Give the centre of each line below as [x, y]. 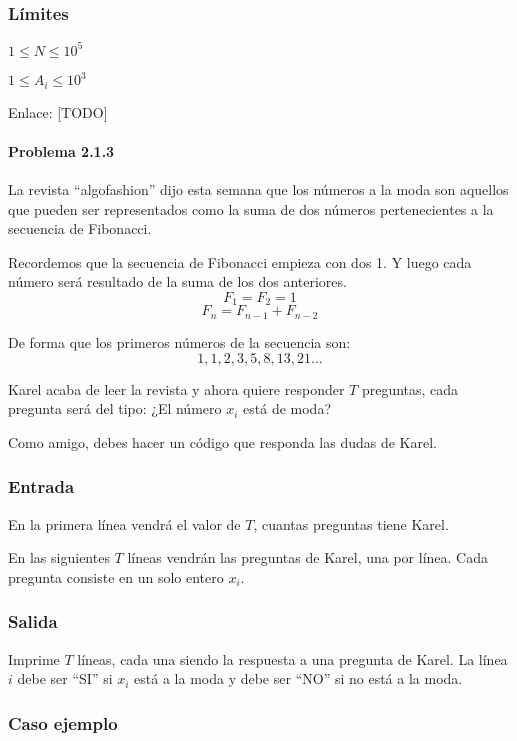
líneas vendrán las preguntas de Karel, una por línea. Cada [307, 557]
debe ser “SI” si [65, 678]
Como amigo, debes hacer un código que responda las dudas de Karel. [222, 441]
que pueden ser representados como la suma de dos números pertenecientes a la [251, 208]
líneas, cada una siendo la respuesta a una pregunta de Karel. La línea [292, 658]
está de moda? [287, 408]
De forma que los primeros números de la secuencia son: [179, 341]
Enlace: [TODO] [58, 111]
